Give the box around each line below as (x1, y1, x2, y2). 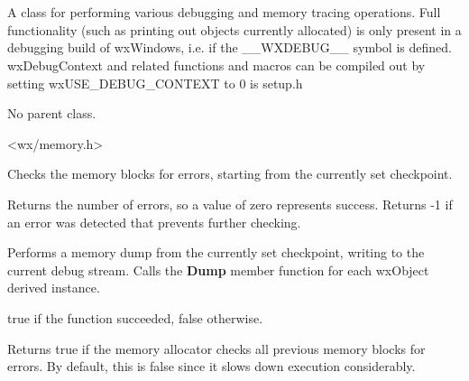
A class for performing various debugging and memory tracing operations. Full (7, 3, 441, 22)
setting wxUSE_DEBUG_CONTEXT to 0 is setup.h (7, 73, 303, 92)
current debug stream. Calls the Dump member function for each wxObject (7, 260, 429, 279)
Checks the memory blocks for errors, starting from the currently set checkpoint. (7, 164, 453, 183)
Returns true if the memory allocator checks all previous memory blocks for (7, 339, 426, 358)
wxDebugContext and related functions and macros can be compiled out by (7, 55, 426, 74)
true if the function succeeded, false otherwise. (7, 308, 263, 327)
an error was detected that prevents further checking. (7, 212, 301, 231)
